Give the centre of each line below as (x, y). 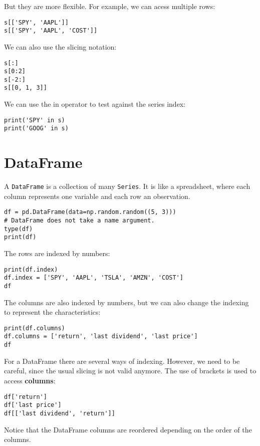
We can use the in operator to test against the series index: (95, 104)
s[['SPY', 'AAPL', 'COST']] (51, 31)
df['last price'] (33, 405)
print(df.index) (31, 269)
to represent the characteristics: (52, 312)
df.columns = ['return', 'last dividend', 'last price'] (101, 337)
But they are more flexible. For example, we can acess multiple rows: (110, 6)
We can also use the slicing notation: (60, 46)
